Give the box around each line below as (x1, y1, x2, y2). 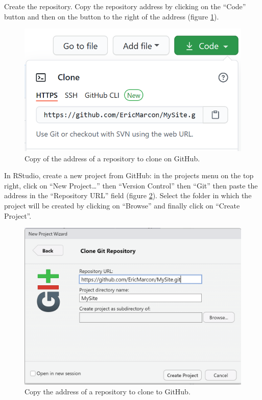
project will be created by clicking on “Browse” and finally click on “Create (4, 200, 240, 211)
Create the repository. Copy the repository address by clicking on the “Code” (4, 1, 246, 11)
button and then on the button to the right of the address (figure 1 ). (4, 11, 219, 22)
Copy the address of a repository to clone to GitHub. (25, 386, 190, 397)
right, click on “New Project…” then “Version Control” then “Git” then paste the (4, 180, 258, 191)
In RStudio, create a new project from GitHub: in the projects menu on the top (4, 170, 254, 181)
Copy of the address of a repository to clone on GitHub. (25, 153, 200, 163)
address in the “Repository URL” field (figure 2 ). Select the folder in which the (4, 190, 252, 201)
